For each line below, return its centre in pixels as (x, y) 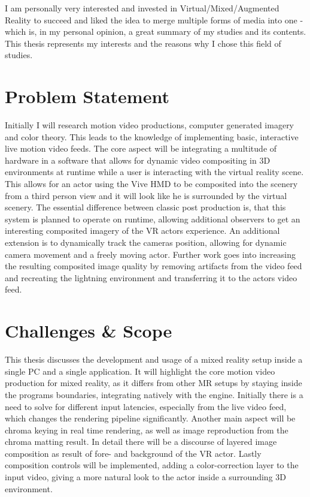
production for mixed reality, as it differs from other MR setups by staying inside (154, 383)
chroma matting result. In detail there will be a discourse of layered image (141, 442)
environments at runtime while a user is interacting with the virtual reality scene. (154, 172)
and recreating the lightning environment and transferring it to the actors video (151, 277)
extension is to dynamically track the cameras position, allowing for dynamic (146, 243)
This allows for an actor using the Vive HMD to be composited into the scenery (151, 184)
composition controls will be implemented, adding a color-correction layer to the (152, 465)
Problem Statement (87, 96)
